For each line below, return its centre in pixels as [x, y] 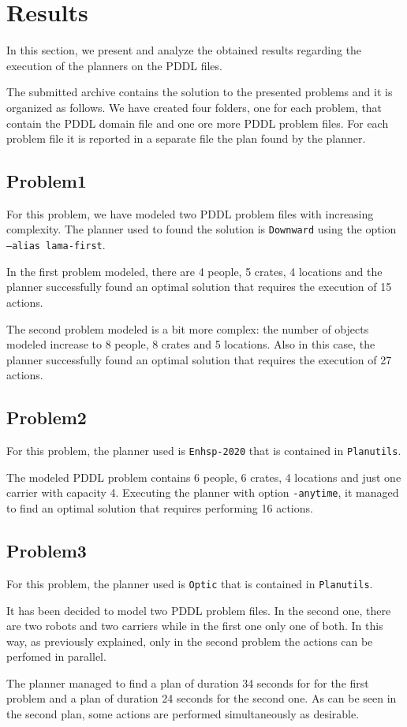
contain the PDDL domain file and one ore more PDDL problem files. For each [198, 123]
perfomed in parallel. [56, 656]
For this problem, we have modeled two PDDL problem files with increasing [190, 213]
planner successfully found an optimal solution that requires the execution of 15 [199, 287]
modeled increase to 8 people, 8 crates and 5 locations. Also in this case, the [191, 344]
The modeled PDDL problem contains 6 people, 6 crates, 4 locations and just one [204, 477]
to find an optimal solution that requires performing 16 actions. [160, 508]
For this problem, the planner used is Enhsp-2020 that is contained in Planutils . [204, 451]
